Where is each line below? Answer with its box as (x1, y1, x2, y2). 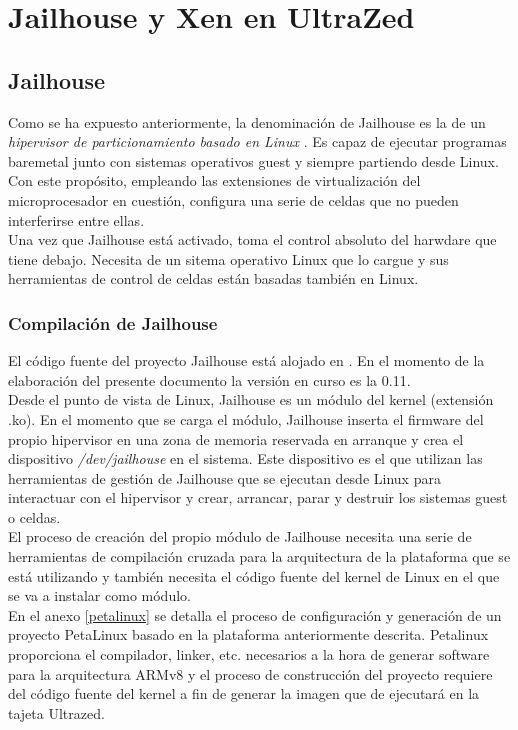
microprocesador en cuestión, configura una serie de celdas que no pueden (8, 189, 459, 210)
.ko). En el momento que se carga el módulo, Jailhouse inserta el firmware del (8, 408, 484, 429)
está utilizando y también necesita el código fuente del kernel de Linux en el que (8, 565, 500, 586)
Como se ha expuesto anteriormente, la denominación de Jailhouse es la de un (8, 111, 486, 132)
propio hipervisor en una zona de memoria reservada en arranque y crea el (8, 428, 464, 449)
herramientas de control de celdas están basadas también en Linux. (8, 268, 419, 289)
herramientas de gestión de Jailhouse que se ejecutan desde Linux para (8, 467, 441, 488)
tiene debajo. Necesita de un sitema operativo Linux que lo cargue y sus (8, 248, 449, 269)
